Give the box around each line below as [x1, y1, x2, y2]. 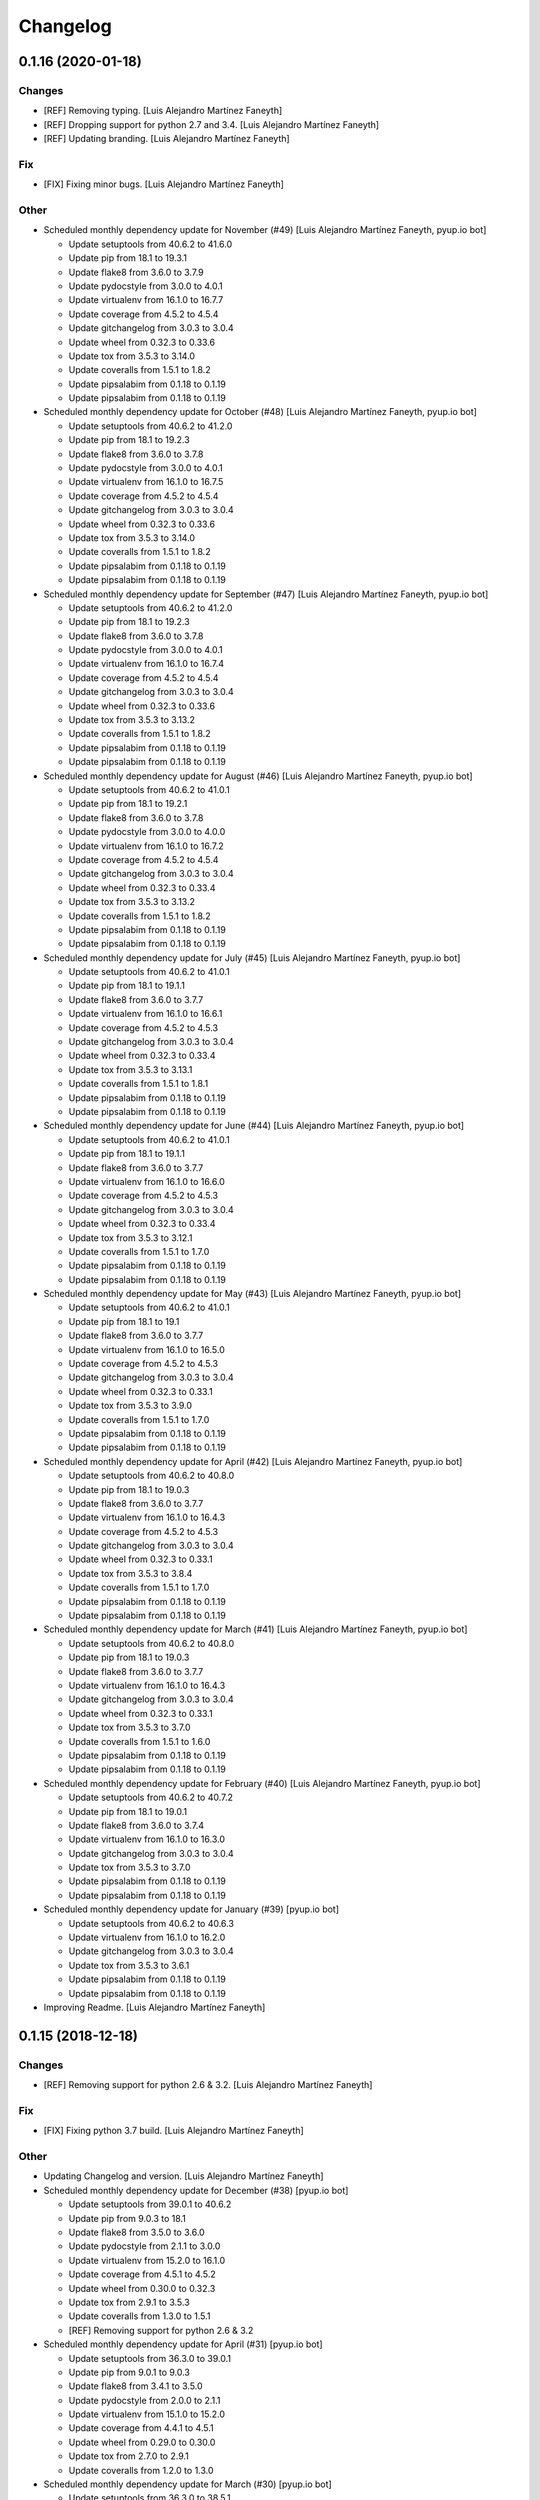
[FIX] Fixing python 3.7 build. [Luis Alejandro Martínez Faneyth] [43, 2125, 304, 2137]
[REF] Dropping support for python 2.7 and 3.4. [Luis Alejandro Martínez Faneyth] [43, 118, 380, 130]
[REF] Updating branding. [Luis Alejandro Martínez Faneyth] [43, 133, 290, 145]
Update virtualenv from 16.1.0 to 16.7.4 [68, 658, 225, 670]
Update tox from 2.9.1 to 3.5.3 [68, 2296, 190, 2308]
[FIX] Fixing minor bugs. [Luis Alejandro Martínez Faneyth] [43, 178, 285, 190]
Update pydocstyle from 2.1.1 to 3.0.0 [68, 2240, 221, 2252]
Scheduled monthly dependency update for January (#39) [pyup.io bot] [43, 1903, 340, 1915]
